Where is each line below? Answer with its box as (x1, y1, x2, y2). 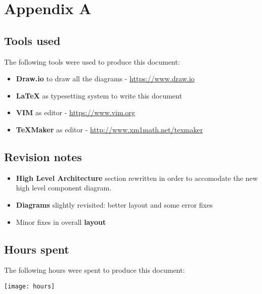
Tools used (4, 32, 61, 48)
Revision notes (4, 149, 82, 164)
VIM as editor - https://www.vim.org (16, 107, 136, 118)
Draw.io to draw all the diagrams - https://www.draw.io (16, 73, 195, 84)
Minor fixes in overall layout (16, 216, 106, 227)
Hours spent (4, 241, 69, 257)
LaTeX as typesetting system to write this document (16, 90, 182, 101)
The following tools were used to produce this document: (4, 56, 180, 67)
